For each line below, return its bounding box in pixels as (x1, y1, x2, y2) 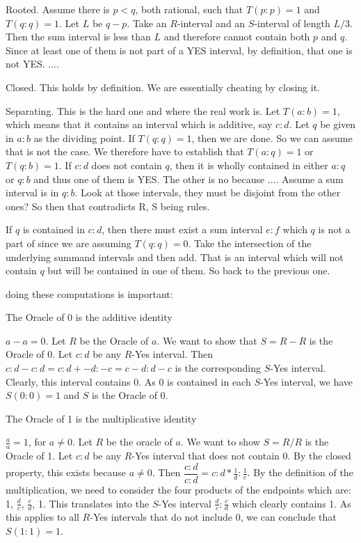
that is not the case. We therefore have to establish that (6, 144, 244, 159)
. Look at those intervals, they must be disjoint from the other (74, 185, 341, 200)
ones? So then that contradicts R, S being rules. (6, 198, 210, 213)
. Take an (127, 15, 167, 30)
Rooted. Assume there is (6, 2, 110, 16)
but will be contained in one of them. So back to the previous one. (47, 263, 330, 278)
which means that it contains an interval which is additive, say (6, 117, 273, 132)
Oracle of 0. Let (6, 347, 73, 361)
